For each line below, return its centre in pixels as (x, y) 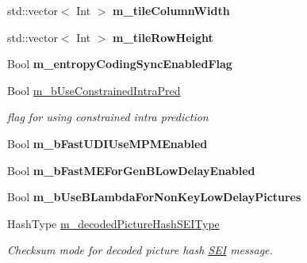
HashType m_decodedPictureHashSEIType (113, 223)
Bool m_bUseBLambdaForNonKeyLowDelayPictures (154, 197)
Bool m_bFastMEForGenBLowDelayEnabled (131, 170)
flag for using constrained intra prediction (108, 117)
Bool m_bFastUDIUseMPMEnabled (107, 143)
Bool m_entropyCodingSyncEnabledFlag (120, 64)
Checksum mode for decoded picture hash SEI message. (140, 250)
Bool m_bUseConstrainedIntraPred (94, 90)
